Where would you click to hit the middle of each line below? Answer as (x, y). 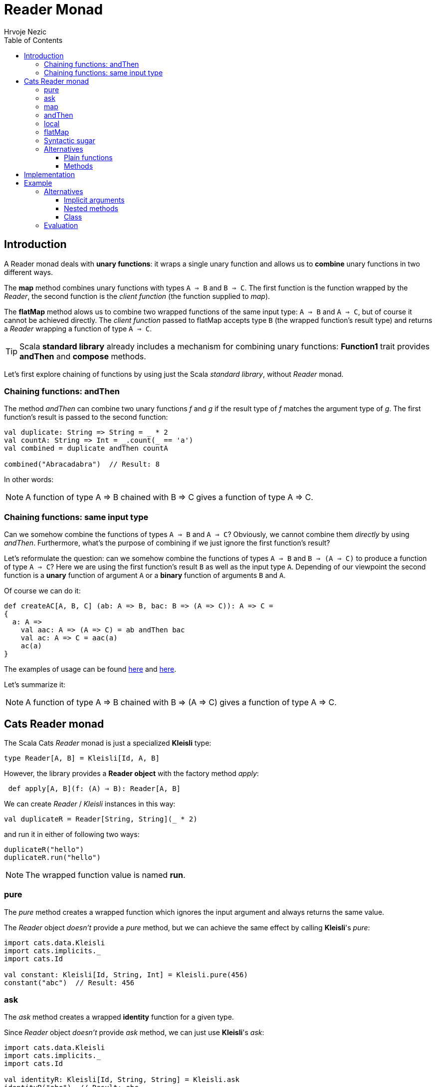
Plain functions (88, 157)
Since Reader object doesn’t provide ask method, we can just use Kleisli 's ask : (134, 1033)
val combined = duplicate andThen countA (86, 448)
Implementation (49, 174)
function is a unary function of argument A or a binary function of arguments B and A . (145, 575)
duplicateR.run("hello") (52, 857)
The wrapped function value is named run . (106, 875)
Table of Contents (33, 40)
